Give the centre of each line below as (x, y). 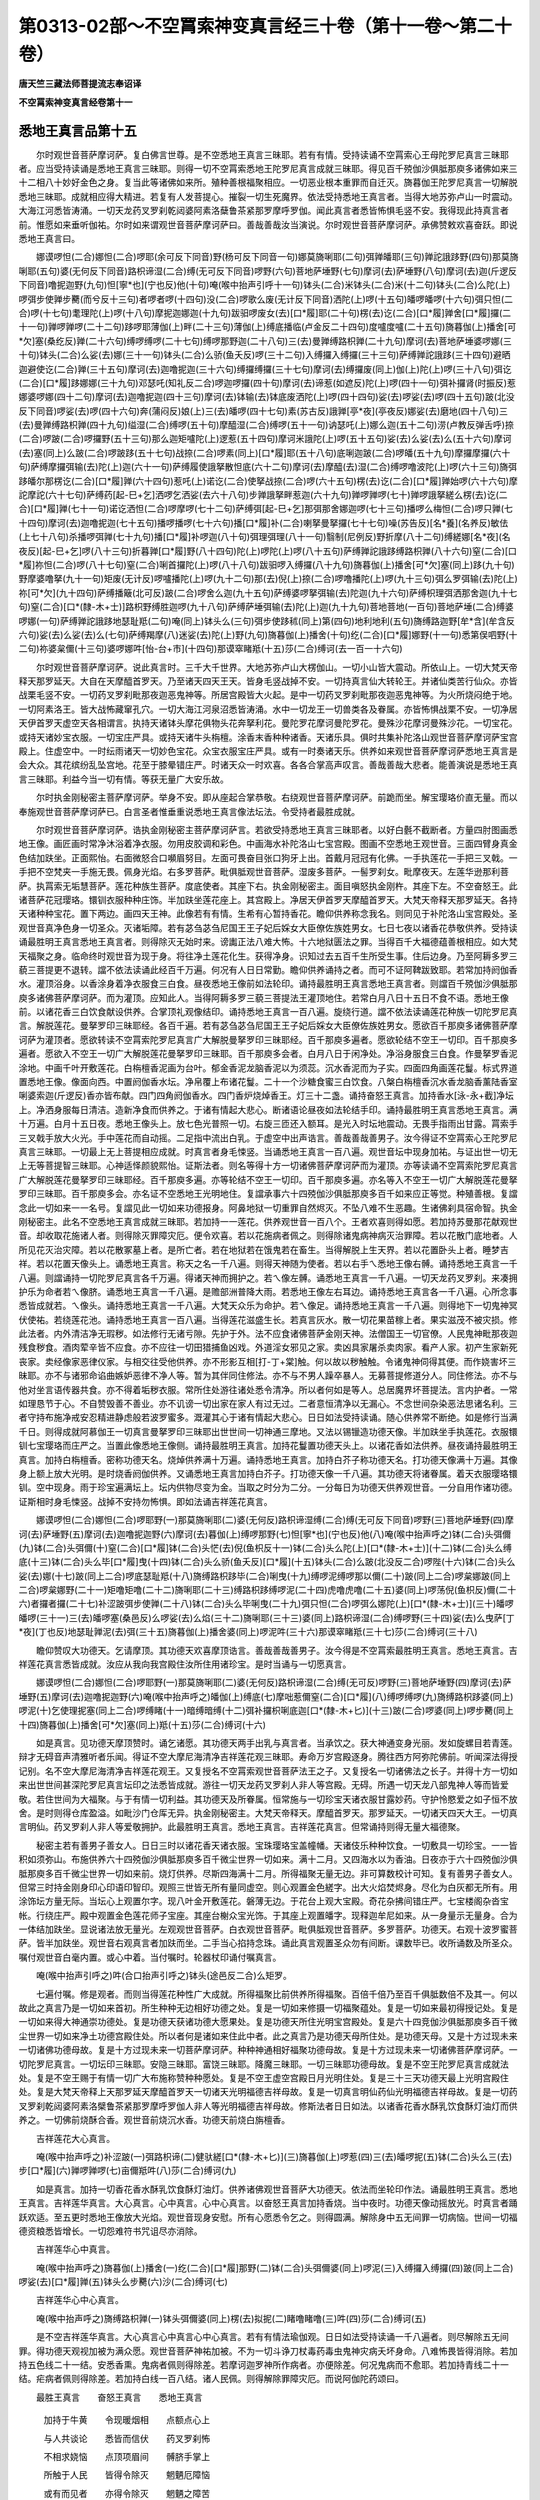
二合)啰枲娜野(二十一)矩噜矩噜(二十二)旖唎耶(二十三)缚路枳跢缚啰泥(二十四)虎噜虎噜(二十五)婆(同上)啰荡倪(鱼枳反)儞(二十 (267, 1590)
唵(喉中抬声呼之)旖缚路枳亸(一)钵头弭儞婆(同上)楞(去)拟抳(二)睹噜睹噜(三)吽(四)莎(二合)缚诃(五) (231, 2318)
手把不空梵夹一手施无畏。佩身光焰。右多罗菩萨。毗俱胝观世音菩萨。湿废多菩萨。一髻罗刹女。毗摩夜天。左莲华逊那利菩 (263, 872)
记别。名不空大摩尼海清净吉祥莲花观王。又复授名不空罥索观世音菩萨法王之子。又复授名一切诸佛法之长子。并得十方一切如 (268, 1771)
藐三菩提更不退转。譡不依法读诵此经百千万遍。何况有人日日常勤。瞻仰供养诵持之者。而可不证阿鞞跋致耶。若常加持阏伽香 (268, 969)
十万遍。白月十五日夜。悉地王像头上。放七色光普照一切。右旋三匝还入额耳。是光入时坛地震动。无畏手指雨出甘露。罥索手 (268, 1124)
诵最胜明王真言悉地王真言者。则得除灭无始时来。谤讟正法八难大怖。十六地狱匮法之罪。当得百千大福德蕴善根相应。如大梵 (268, 942)
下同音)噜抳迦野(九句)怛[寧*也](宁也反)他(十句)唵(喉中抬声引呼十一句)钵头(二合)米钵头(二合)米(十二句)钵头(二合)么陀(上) (264, 285)
